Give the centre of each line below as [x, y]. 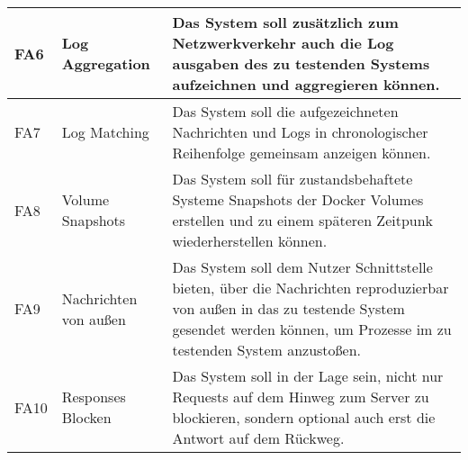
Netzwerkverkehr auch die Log [283, 43]
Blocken [86, 417]
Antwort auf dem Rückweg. [258, 438]
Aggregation [106, 63]
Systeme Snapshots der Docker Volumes [298, 199]
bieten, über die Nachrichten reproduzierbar [310, 288]
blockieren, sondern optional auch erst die [304, 417]
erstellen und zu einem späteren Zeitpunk [303, 220]
